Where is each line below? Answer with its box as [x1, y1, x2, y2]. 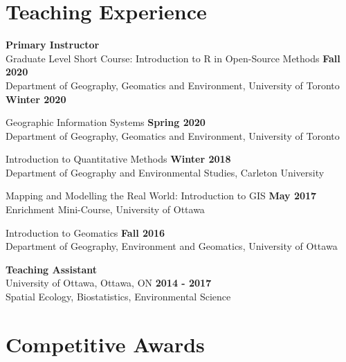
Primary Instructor [6, 37, 100, 52]
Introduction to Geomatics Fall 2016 [6, 225, 165, 239]
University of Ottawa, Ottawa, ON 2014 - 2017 [6, 275, 212, 290]
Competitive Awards [6, 329, 205, 358]
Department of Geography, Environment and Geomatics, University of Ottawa [6, 239, 338, 253]
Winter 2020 [6, 91, 66, 106]
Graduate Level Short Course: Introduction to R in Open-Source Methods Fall [6, 51, 340, 65]
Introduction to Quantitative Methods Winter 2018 [6, 152, 231, 166]
